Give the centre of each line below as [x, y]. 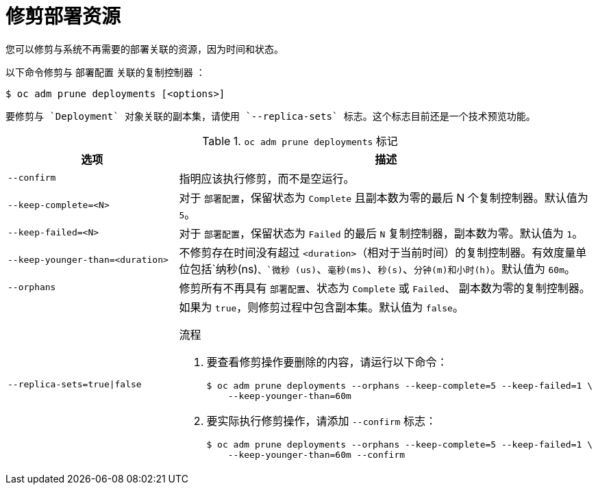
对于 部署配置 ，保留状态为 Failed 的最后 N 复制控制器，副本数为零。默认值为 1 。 [381, 233]
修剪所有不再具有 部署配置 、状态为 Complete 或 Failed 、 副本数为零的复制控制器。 [385, 288]
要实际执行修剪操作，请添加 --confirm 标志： [321, 421]
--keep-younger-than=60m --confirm [316, 454]
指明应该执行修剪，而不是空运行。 [267, 178]
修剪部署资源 [63, 16]
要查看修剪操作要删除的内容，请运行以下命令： [327, 362]
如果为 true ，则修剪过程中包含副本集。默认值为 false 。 [321, 307]
